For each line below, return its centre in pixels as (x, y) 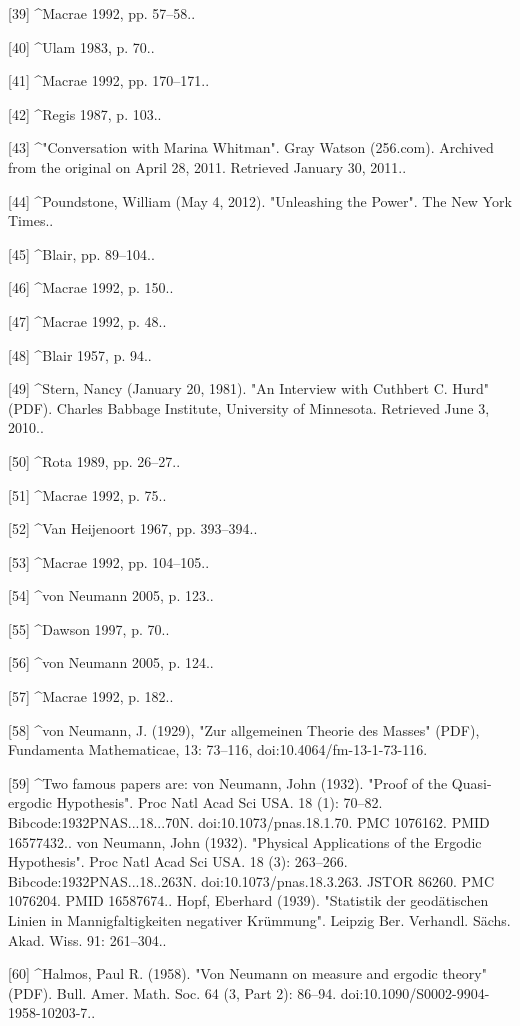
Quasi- (471, 782)
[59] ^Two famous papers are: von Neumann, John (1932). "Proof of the (228, 782)
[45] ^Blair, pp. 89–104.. (81, 253)
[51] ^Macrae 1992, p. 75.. (87, 494)
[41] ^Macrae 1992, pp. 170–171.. (109, 80)
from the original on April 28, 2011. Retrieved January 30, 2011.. (207, 166)
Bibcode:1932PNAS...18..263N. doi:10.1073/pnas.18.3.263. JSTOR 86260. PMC (251, 880)
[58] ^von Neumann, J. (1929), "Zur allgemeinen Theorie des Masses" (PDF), (244, 729)
